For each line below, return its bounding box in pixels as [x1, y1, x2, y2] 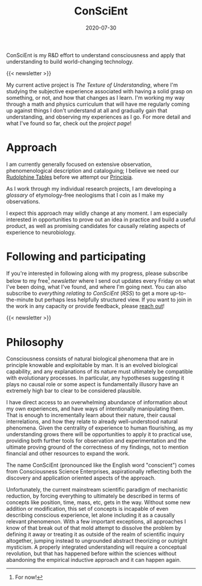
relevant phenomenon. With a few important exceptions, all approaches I [6, 518, 186, 525]
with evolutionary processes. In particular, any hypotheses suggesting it [6, 374, 185, 381]
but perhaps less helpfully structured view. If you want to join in [35, 296, 192, 303]
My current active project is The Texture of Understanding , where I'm [6, 81, 179, 88]
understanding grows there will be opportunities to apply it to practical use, [6, 431, 192, 438]
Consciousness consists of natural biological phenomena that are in [6, 355, 174, 362]
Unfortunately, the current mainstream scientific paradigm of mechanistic [6, 486, 188, 493]
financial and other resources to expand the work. [6, 450, 130, 457]
